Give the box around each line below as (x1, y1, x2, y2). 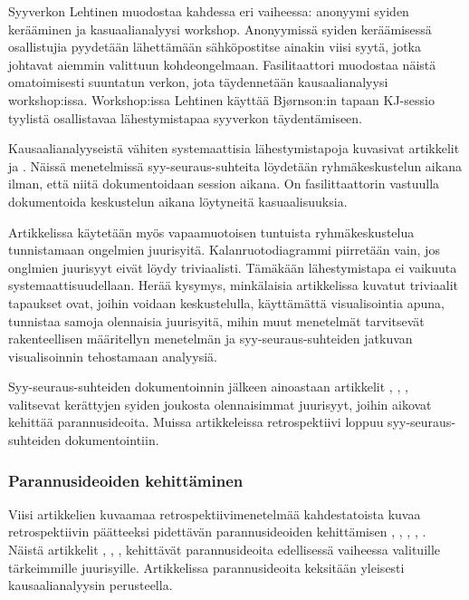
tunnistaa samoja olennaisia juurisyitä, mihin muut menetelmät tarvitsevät (8, 311, 425, 330)
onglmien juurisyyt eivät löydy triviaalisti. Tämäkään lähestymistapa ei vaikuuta (8, 257, 457, 276)
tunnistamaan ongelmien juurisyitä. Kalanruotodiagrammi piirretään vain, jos (8, 240, 440, 259)
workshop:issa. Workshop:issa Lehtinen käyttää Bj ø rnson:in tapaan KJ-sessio (8, 90, 435, 109)
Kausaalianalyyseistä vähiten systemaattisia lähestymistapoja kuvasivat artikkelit (8, 139, 460, 158)
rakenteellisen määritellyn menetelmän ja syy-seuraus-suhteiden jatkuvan (8, 329, 413, 348)
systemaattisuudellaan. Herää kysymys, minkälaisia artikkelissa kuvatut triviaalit (8, 276, 458, 295)
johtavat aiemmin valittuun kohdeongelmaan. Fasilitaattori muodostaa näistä (8, 54, 436, 73)
